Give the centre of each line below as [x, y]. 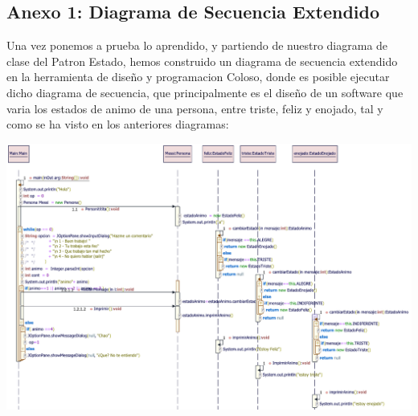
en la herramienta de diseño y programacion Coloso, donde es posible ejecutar [198, 77]
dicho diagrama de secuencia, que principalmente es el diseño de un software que [205, 92]
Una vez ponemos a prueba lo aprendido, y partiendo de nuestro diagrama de [197, 45]
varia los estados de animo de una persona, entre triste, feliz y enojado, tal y [195, 108]
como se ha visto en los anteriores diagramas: [118, 124]
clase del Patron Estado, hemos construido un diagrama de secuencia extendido [202, 61]
